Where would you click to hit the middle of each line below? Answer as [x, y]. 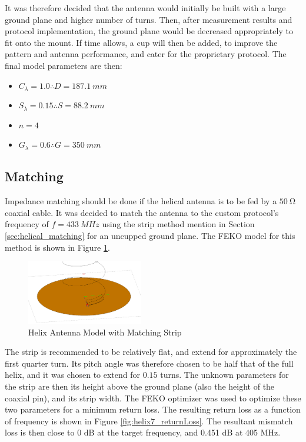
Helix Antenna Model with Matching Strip [105, 332]
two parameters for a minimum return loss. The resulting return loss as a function [153, 409]
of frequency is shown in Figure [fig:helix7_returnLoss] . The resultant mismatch [149, 421]
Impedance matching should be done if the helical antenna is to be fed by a [141, 201]
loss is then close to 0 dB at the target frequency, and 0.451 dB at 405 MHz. [143, 432]
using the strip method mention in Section [178, 224]
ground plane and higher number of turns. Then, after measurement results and [149, 19]
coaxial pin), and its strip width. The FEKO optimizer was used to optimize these [153, 398]
